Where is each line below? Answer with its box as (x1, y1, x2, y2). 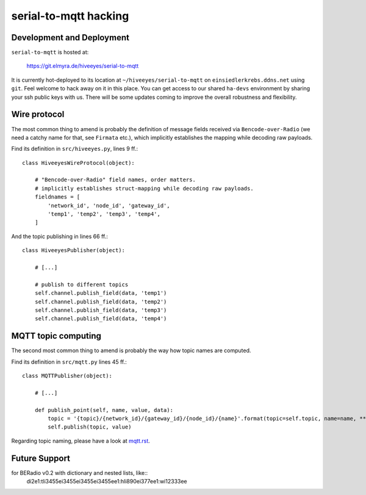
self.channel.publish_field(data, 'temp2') (34, 298, 167, 305)
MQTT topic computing (11, 331, 102, 341)
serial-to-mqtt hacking (11, 9, 129, 23)
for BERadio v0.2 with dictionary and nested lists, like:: (11, 469, 148, 476)
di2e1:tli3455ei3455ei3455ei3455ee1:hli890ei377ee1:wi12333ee (26, 478, 187, 485)
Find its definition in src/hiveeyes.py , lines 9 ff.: (11, 145, 138, 153)
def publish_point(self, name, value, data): (34, 406, 174, 413)
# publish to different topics (34, 281, 129, 288)
